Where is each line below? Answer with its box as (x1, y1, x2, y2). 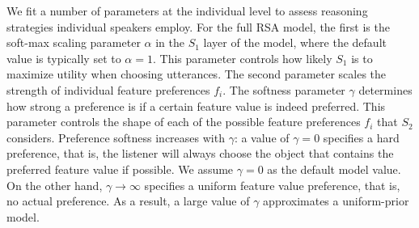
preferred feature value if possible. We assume (6, 160, 234, 177)
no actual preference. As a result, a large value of (6, 192, 250, 209)
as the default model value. (267, 160, 401, 177)
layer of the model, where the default (203, 34, 387, 51)
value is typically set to (6, 49, 121, 66)
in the (155, 34, 184, 51)
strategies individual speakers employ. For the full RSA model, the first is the (6, 18, 390, 35)
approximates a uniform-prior (263, 192, 409, 209)
